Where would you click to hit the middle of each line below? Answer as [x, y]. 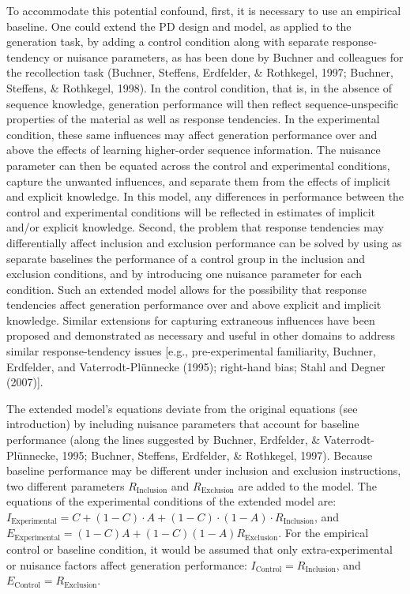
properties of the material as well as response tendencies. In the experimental [193, 119]
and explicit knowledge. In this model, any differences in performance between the [205, 196]
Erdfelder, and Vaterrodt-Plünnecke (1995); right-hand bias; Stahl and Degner [196, 366]
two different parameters [66, 485]
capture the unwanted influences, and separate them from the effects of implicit [199, 180]
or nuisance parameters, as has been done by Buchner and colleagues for [228, 56]
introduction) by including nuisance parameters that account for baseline [183, 424]
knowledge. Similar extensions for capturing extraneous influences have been [191, 320]
